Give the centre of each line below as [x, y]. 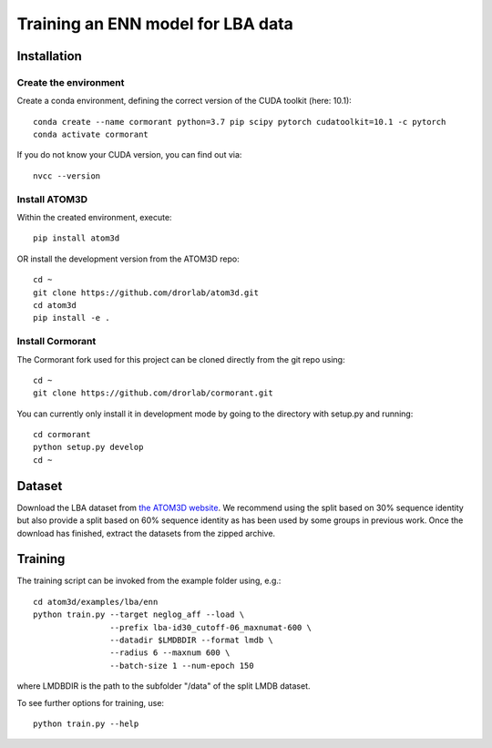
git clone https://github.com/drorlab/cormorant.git [153, 393]
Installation [49, 56]
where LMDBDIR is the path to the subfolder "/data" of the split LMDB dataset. [164, 686]
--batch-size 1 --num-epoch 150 [182, 666]
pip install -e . [72, 318]
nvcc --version [67, 176]
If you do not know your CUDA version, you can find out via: [129, 155]
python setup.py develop [88, 447]
